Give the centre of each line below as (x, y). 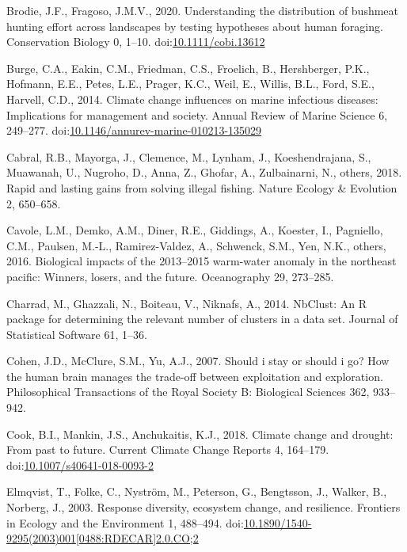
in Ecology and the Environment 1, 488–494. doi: (125, 522)
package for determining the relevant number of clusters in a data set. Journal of (202, 319)
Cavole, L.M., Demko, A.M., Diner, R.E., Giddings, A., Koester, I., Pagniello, (195, 230)
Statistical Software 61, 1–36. (77, 334)
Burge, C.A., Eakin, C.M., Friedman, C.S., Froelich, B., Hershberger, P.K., (188, 68)
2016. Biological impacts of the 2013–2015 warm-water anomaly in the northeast (202, 261)
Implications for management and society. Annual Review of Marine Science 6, (197, 114)
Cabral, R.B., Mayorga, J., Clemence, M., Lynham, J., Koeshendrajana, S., (189, 156)
